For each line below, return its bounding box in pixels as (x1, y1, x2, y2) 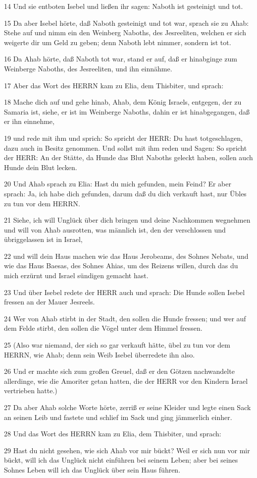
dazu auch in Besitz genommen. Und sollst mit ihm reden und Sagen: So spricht (4, 142, 247, 153)
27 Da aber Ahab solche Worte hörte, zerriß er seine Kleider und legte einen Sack (4, 402, 251, 412)
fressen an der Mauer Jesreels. (4, 297, 95, 307)
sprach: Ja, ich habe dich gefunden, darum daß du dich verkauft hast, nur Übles (4, 188, 247, 198)
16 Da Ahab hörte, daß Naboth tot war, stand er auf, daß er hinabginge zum (4, 54, 238, 64)
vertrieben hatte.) (4, 385, 57, 396)
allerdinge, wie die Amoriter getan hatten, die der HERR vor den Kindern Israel (4, 375, 248, 386)
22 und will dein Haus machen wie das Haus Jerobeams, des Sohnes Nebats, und (4, 250, 249, 261)
